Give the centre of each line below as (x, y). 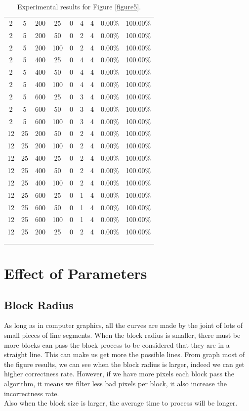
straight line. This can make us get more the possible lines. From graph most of (124, 354)
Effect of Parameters (76, 273)
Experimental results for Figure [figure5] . (79, 6)
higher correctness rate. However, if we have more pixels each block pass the (119, 374)
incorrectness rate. (32, 393)
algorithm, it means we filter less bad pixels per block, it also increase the (115, 383)
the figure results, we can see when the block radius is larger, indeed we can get (124, 364)
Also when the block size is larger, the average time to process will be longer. (121, 403)
